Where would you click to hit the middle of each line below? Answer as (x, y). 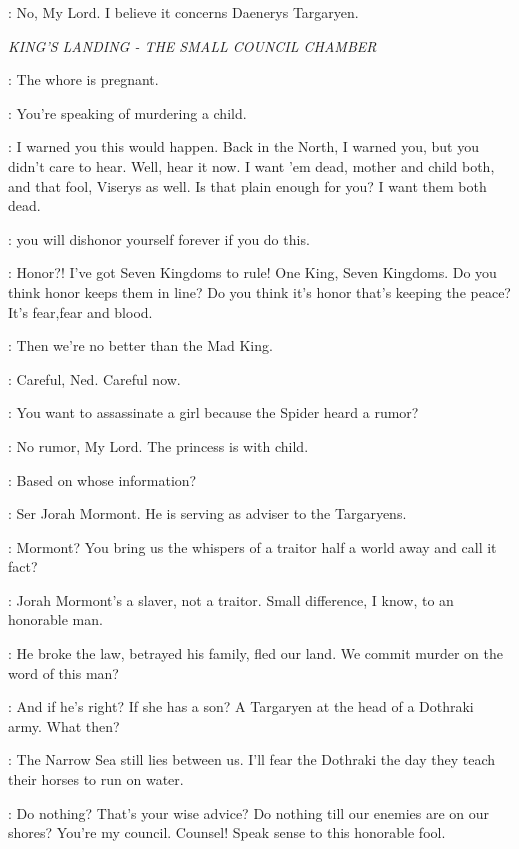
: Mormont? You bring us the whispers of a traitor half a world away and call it (252, 546)
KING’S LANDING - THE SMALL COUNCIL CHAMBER (192, 45)
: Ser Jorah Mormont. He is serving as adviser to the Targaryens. (207, 513)
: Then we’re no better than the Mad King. (140, 345)
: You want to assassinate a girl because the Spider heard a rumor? (213, 412)
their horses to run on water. (96, 779)
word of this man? (63, 672)
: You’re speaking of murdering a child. (127, 112)
